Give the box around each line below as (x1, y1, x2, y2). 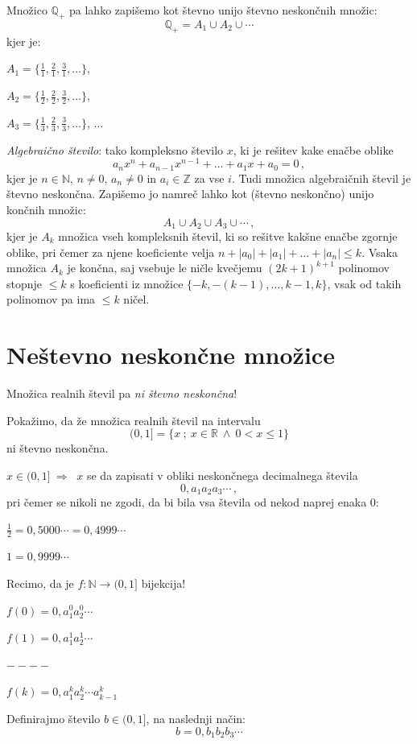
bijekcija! (141, 574, 186, 591)
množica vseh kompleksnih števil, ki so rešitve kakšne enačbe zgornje (58, 228, 398, 245)
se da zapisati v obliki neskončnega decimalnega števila (86, 466, 358, 483)
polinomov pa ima (6, 291, 96, 308)
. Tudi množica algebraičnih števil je (231, 169, 411, 186)
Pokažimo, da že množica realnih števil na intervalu (6, 411, 261, 428)
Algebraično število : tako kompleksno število (6, 141, 224, 158)
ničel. (123, 291, 150, 308)
